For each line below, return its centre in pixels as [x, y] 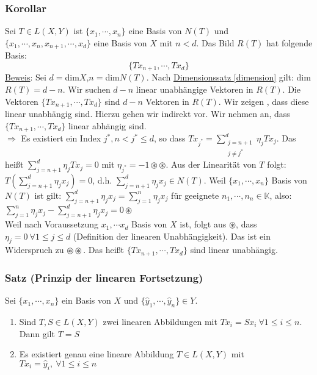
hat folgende [290, 42]
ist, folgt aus [203, 224]
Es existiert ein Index [61, 138]
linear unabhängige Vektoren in [195, 89]
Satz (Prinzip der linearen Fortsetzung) [104, 277]
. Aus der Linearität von [211, 164]
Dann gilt [37, 333]
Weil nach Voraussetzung [52, 224]
